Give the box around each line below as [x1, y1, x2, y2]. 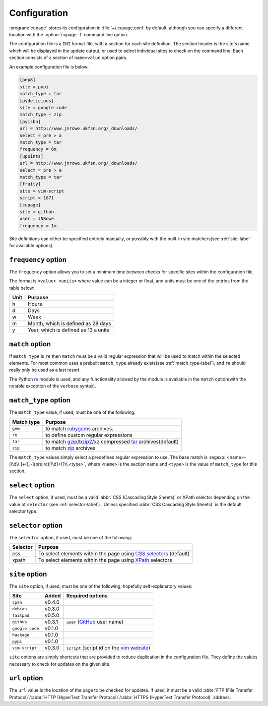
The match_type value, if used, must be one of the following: [9, 409, 136, 415]
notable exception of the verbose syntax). [9, 383, 96, 389]
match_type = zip [19, 112, 62, 118]
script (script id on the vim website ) [66, 644, 151, 651]
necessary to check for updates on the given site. [9, 661, 111, 667]
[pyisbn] [19, 119, 41, 124]
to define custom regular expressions [45, 432, 133, 439]
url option [9, 674, 43, 682]
